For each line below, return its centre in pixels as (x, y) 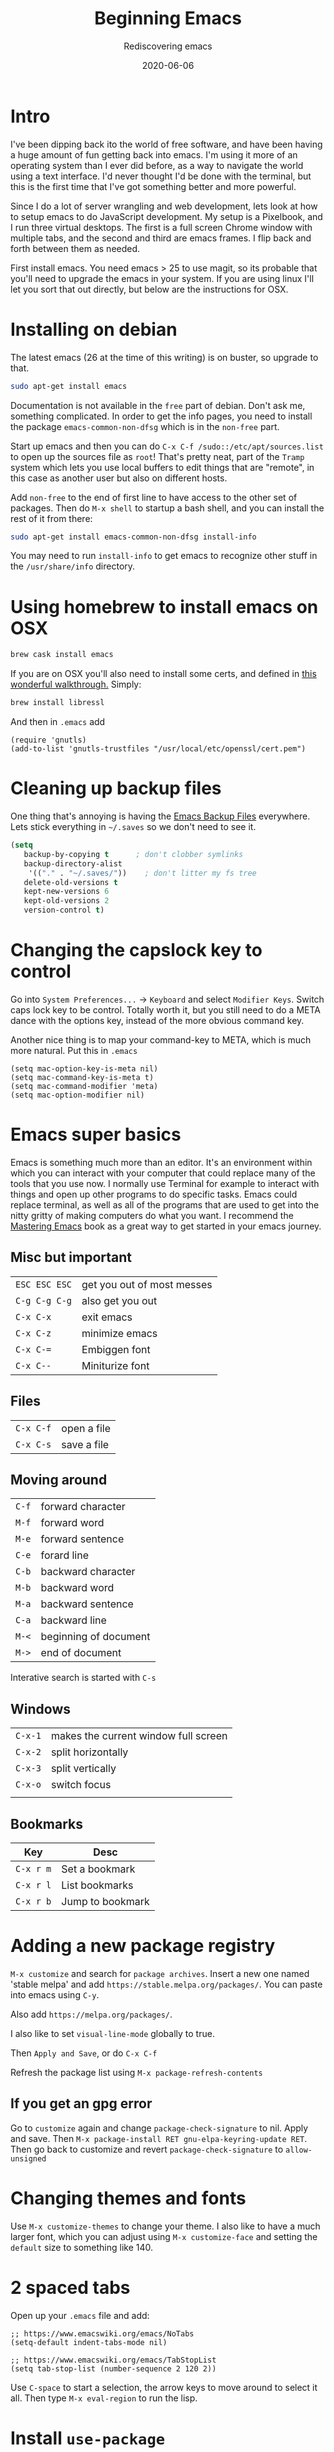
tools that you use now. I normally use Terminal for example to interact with (165, 1183)
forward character (83, 1507)
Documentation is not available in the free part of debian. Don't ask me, (158, 405)
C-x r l (33, 1885)
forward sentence (82, 1539)
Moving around (59, 1479)
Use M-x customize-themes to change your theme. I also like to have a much (165, 2226)
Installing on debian (94, 329)
